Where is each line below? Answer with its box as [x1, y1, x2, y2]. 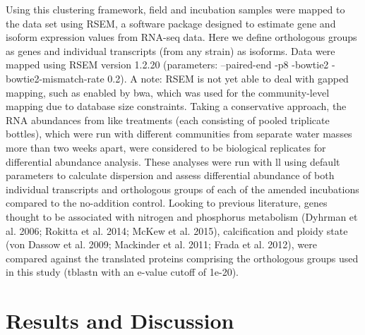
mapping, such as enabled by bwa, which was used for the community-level [6, 85, 330, 99]
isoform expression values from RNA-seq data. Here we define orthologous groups [6, 30, 357, 44]
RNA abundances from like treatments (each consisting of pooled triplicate [6, 112, 330, 127]
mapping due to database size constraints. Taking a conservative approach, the [6, 99, 347, 114]
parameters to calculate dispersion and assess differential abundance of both [6, 168, 335, 183]
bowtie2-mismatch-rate [6, 71, 104, 85]
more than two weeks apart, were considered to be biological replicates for [6, 140, 326, 154]
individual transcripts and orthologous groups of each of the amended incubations [6, 181, 359, 196]
